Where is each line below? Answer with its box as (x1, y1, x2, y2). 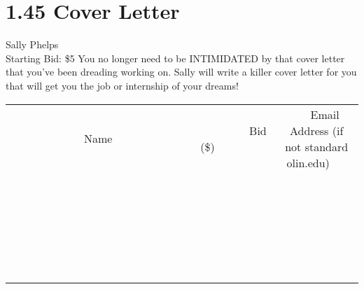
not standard (285, 138, 349, 155)
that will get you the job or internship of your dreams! (6, 78, 239, 92)
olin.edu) (286, 154, 330, 171)
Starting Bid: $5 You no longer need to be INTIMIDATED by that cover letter (6, 50, 345, 65)
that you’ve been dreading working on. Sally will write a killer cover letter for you (6, 64, 357, 79)
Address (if (290, 122, 344, 139)
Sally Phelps (6, 37, 59, 52)
